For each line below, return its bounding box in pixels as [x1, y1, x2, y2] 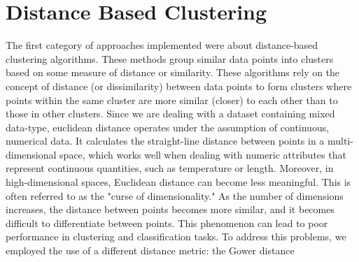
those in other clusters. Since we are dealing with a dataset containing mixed [6, 106, 335, 121]
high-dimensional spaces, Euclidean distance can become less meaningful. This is [6, 175, 351, 189]
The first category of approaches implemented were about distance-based [6, 38, 318, 52]
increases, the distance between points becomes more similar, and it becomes [6, 202, 335, 217]
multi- [328, 133, 353, 148]
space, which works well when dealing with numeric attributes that [59, 147, 346, 161]
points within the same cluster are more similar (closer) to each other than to [6, 92, 338, 107]
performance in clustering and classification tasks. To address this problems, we [6, 229, 346, 244]
